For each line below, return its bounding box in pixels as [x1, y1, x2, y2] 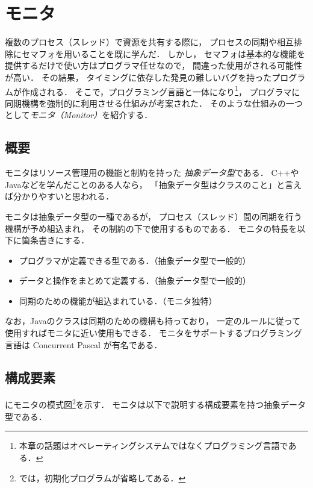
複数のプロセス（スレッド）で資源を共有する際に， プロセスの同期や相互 [5, 36, 294, 48]
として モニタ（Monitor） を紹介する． [5, 108, 153, 121]
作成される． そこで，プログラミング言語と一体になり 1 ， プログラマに [21, 83, 300, 98]
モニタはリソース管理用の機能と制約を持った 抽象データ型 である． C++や [5, 166, 299, 179]
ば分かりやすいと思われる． [5, 190, 114, 202]
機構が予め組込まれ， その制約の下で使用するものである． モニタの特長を [5, 222, 297, 234]
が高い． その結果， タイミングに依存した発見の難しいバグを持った [5, 70, 272, 83]
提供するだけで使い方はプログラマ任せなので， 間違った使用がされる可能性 [5, 59, 303, 72]
